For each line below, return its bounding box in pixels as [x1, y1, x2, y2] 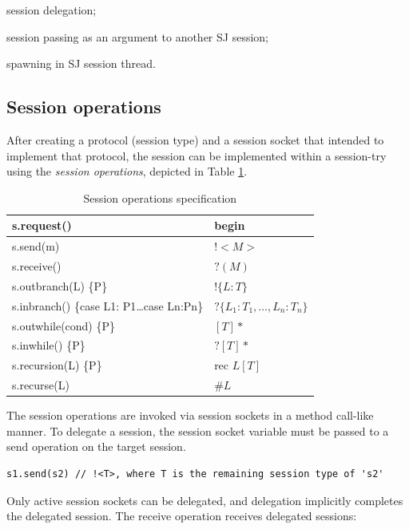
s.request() [12, 217, 72, 234]
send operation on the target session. [6, 438, 186, 455]
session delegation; [6, 2, 97, 18]
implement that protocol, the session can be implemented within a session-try [6, 147, 387, 164]
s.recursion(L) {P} [12, 357, 102, 373]
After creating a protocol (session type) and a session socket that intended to [6, 131, 384, 148]
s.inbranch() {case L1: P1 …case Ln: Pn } [12, 297, 204, 314]
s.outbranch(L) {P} [12, 277, 108, 294]
